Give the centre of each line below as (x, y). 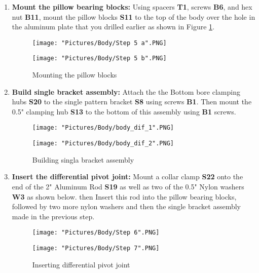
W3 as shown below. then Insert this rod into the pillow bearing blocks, (124, 196)
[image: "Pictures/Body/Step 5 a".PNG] (99, 43)
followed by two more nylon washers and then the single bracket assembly (126, 206)
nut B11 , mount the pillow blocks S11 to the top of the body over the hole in (134, 16)
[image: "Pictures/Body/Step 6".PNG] (96, 233)
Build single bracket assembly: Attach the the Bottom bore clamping (126, 91)
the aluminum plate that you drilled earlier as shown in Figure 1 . (113, 27)
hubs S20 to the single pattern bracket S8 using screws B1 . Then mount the (132, 102)
